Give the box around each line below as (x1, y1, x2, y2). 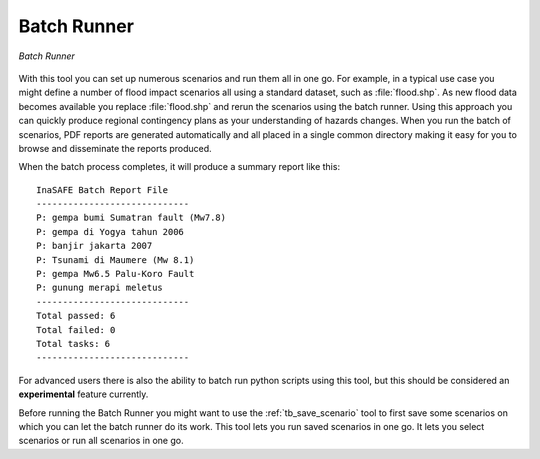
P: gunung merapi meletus (36, 282, 164, 294)
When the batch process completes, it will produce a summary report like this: (18, 161, 340, 173)
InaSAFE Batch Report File (36, 184, 169, 195)
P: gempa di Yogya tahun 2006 (36, 226, 185, 237)
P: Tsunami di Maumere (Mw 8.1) (36, 254, 195, 265)
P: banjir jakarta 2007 (36, 240, 153, 252)
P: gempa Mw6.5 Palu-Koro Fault (36, 268, 195, 280)
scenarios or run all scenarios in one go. (18, 435, 184, 447)
